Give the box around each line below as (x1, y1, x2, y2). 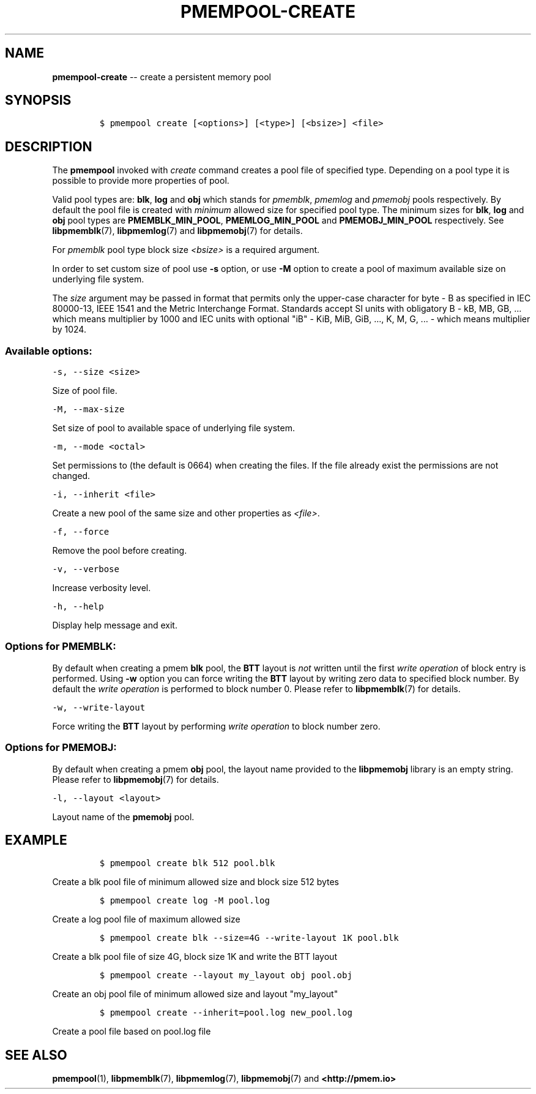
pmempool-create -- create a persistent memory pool (52, 71, 271, 82)
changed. (52, 470, 91, 481)
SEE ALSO (5, 1047, 67, 1063)
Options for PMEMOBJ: (5, 741, 117, 754)
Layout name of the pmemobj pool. (52, 811, 195, 822)
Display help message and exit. (52, 620, 177, 631)
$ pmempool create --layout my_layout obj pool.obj (99, 970, 352, 981)
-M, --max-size (52, 404, 125, 415)
